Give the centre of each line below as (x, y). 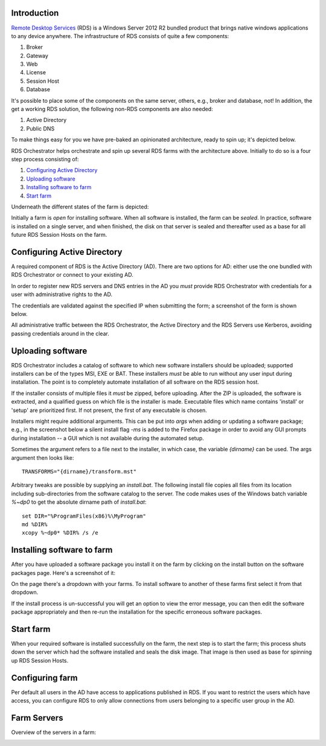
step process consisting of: (45, 159)
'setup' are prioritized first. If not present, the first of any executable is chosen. (109, 410)
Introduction (35, 13)
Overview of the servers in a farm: (54, 732)
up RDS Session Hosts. (40, 660)
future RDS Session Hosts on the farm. (59, 235)
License (36, 72)
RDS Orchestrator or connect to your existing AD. (72, 275)
